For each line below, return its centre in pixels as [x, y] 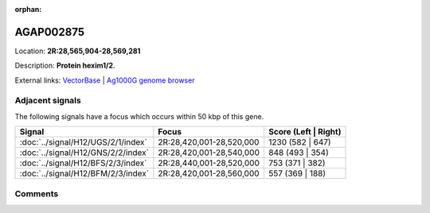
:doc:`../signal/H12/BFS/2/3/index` [83, 163]
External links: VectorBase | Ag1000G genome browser [105, 80]
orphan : [28, 9]
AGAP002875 [50, 32]
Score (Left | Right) [305, 132]
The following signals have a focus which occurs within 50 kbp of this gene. [139, 116]
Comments [37, 193]
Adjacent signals [48, 101]
